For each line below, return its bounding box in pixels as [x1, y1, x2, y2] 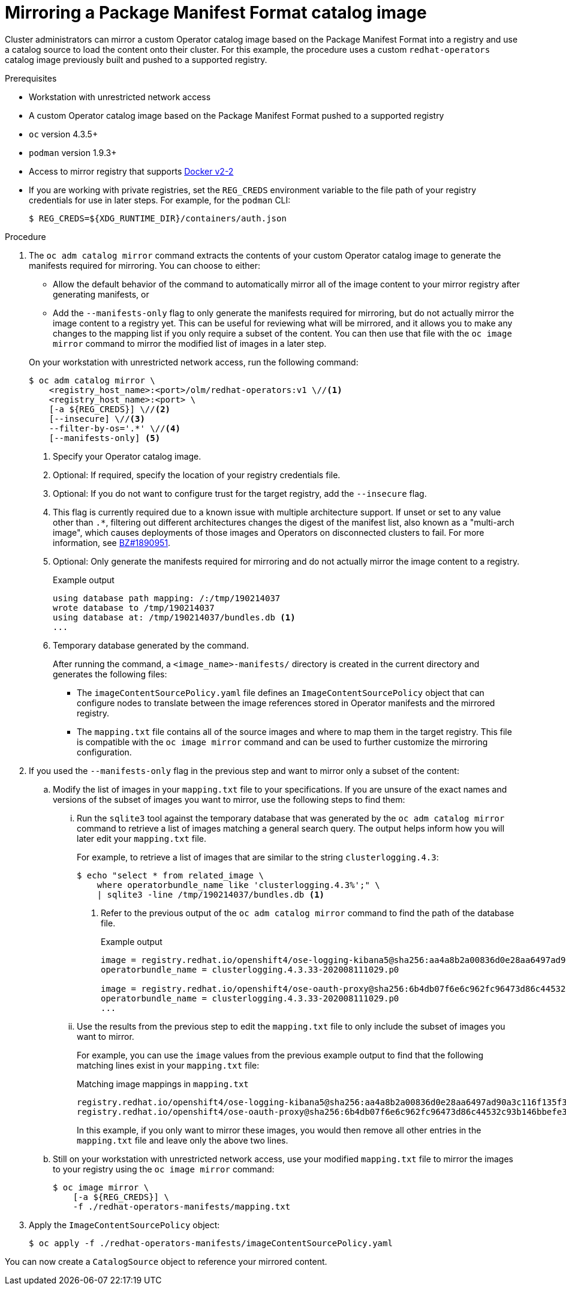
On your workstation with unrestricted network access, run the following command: [29, 356, 359, 367]
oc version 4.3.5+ [29, 128, 98, 139]
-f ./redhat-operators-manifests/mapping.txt [73, 1201, 291, 1211]
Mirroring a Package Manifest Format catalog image [5, 2, 427, 23]
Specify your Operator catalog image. [53, 451, 201, 461]
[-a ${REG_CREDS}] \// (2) [49, 404, 171, 414]
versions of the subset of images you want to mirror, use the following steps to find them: [53, 794, 405, 805]
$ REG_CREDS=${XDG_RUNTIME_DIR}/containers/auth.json [29, 213, 287, 223]
